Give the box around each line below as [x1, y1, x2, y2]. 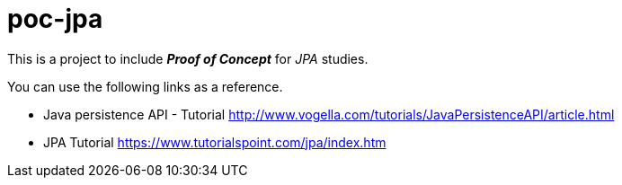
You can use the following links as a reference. [7, 78, 283, 94]
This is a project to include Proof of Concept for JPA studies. [7, 50, 369, 66]
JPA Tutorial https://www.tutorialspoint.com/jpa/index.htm [43, 134, 387, 150]
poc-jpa [7, 4, 103, 34]
